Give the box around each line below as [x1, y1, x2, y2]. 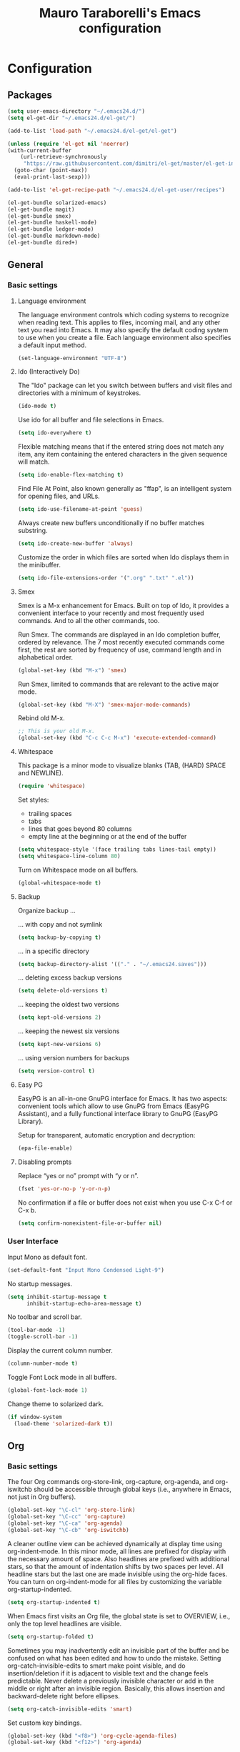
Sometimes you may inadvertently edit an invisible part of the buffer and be [7, 1646, 229, 1655]
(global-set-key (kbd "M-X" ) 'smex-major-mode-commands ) [17, 701, 191, 708]
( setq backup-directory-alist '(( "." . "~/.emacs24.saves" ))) [17, 960, 207, 967]
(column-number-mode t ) [7, 1360, 79, 1368]
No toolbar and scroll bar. [7, 1313, 82, 1321]
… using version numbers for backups [17, 1054, 130, 1062]
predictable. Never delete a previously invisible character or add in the [7, 1676, 214, 1685]
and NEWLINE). [17, 769, 64, 777]
